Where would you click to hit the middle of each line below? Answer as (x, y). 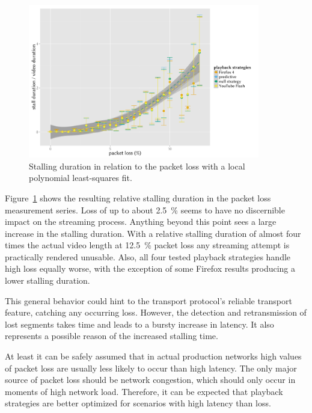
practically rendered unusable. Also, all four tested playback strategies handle (148, 256)
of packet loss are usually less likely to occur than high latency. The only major (151, 368)
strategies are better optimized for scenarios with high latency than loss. (138, 403)
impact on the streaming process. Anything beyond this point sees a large (141, 222)
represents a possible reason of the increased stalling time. (112, 336)
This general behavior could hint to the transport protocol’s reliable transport (148, 300)
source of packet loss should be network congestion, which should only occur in (150, 380)
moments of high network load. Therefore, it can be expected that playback (144, 391)
